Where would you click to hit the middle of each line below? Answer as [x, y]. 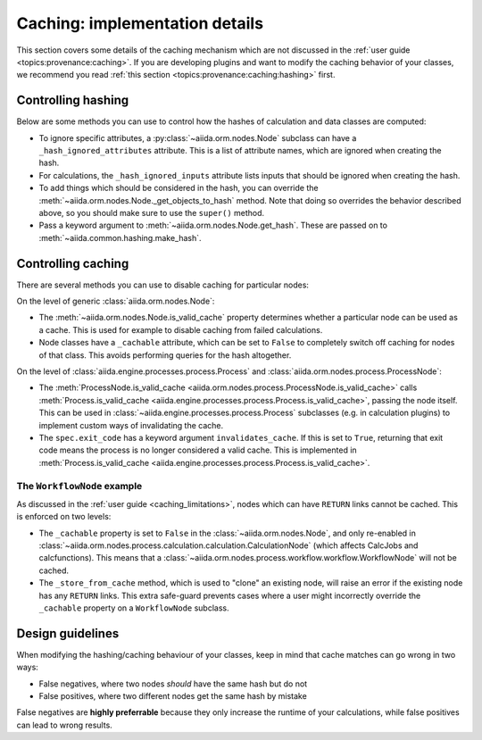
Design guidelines [68, 633]
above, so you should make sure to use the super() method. [152, 212]
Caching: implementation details [140, 23]
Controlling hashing [73, 100]
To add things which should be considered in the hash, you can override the [179, 188]
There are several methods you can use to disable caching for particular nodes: [163, 285]
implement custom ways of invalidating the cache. [131, 425]
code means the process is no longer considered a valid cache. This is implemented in [198, 450]
